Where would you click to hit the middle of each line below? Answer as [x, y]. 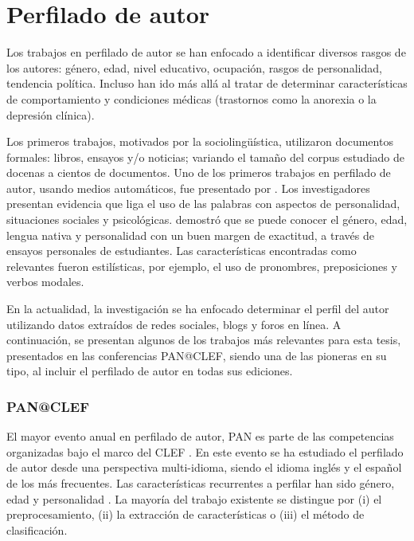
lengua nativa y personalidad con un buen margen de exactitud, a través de [190, 235]
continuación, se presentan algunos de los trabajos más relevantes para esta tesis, [204, 340]
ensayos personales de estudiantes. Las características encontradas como [182, 251]
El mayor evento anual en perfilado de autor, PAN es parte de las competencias [200, 436]
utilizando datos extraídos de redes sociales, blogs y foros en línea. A [174, 324]
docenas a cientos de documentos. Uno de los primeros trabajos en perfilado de [199, 172]
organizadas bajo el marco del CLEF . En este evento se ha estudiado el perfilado [205, 451]
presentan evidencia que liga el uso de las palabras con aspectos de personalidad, [203, 204]
